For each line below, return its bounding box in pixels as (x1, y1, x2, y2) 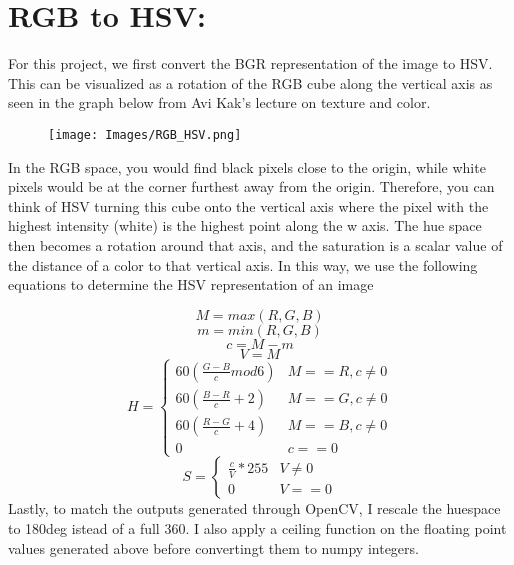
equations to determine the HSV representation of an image (8, 274, 374, 295)
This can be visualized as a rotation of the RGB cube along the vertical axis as (8, 72, 493, 93)
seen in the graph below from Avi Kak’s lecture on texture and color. (8, 92, 431, 113)
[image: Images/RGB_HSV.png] (48, 127, 242, 142)
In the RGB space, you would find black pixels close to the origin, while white (8, 156, 486, 177)
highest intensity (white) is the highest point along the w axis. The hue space (8, 215, 482, 236)
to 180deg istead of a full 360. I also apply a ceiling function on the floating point (8, 517, 507, 538)
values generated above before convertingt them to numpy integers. (8, 537, 419, 558)
